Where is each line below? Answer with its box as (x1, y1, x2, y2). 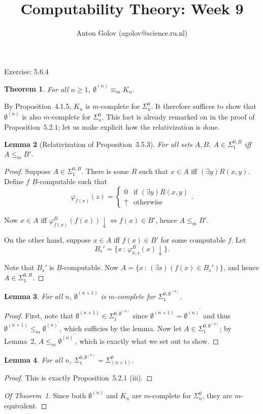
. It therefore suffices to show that (151, 101, 256, 111)
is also (22, 111, 41, 122)
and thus (203, 310, 231, 321)
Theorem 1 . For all (4, 83, 69, 94)
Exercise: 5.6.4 (4, 66, 49, 76)
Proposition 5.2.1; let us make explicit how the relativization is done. (4, 121, 220, 132)
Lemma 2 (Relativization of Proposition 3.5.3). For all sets (4, 138, 192, 149)
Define (4, 175, 24, 186)
